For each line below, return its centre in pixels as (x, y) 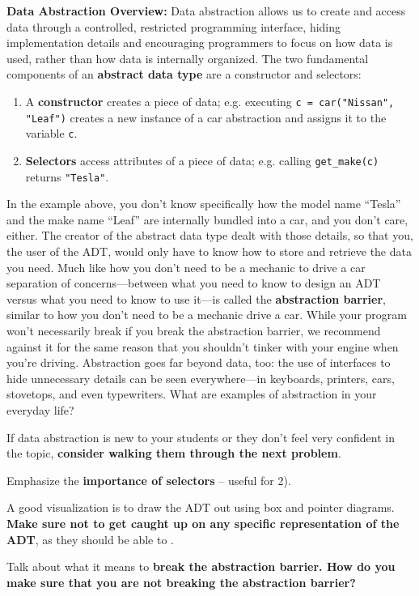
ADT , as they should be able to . (90, 539)
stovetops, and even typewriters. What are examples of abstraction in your (192, 394)
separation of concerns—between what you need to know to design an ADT (194, 283)
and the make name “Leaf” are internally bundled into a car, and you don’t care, (207, 219)
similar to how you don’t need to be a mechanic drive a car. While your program (207, 315)
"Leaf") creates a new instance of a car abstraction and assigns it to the (206, 117)
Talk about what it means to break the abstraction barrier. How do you (201, 566)
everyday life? (40, 409)
